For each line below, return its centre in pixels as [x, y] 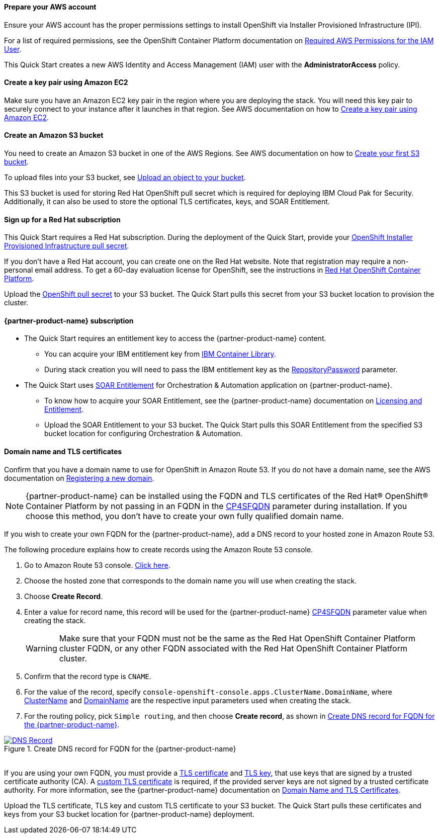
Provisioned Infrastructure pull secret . [67, 246]
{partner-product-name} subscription [69, 320]
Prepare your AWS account [50, 7]
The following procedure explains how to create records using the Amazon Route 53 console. [159, 549]
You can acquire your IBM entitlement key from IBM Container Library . [160, 354]
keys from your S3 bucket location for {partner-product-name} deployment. [129, 814]
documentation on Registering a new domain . [79, 478]
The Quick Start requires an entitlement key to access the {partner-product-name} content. [175, 339]
